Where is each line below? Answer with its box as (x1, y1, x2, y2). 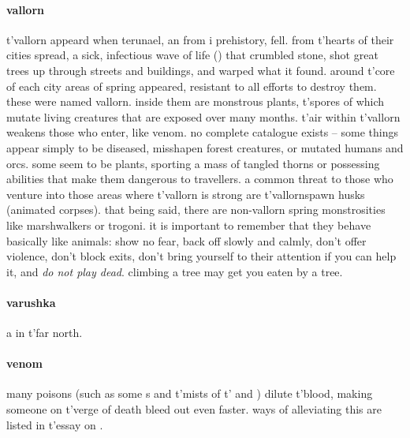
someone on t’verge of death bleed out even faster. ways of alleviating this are (6, 401, 382, 417)
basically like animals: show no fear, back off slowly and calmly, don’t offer (6, 232, 367, 249)
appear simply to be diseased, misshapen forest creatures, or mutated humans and (6, 139, 404, 155)
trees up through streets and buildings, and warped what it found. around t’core (6, 62, 395, 78)
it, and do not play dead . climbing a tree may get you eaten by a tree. (6, 263, 343, 279)
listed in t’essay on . (6, 416, 103, 432)
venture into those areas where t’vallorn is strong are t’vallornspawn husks (6, 185, 365, 202)
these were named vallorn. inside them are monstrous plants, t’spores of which (6, 93, 385, 110)
